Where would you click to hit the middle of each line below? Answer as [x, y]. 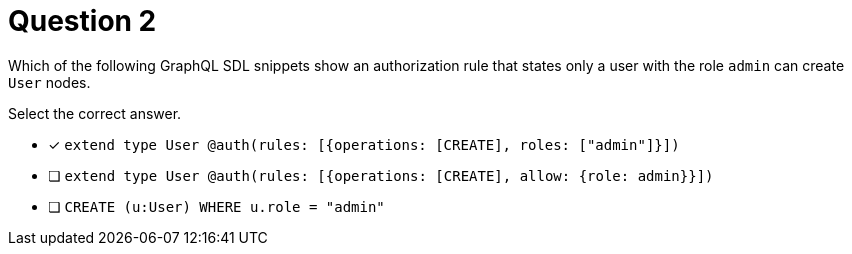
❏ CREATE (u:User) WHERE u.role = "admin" [216, 206]
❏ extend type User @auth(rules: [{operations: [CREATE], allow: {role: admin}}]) [381, 175]
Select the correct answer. [95, 113]
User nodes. [49, 82]
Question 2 [82, 21]
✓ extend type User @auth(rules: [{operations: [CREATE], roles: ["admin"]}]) [364, 144]
